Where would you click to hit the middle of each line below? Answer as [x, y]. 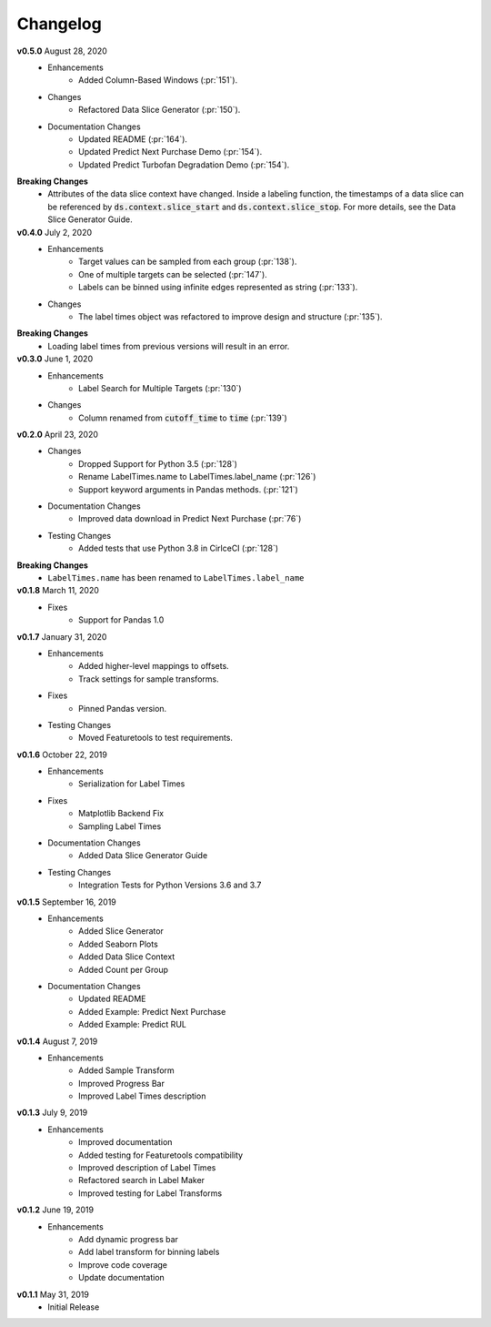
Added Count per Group [123, 969]
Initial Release [74, 1307]
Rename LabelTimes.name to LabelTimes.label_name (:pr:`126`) [197, 477]
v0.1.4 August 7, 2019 [57, 1041]
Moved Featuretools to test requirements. [156, 738]
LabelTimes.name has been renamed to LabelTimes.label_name [176, 577]
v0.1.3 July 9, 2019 [52, 1113]
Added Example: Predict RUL [132, 1025]
